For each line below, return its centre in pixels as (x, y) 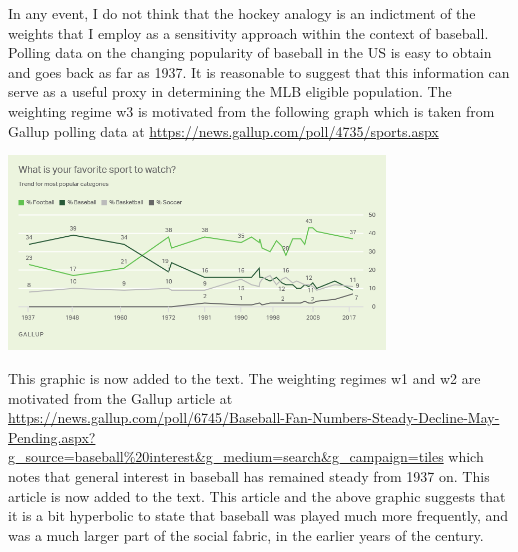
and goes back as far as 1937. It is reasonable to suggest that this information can (259, 71)
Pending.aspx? (52, 436)
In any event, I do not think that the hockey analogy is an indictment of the (242, 13)
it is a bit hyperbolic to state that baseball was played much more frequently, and (258, 515)
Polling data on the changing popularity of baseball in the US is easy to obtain (250, 52)
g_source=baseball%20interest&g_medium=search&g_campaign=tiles (226, 456)
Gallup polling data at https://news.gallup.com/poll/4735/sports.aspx (223, 130)
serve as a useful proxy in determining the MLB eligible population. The (230, 91)
